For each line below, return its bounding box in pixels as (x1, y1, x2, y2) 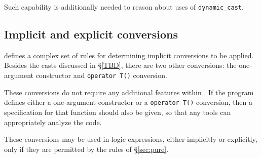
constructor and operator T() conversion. (35, 70, 167, 81)
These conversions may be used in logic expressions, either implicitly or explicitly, (4, 134, 257, 144)
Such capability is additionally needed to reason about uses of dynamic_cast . (4, 2, 244, 12)
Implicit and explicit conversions (4, 26, 178, 42)
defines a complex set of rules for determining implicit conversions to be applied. (4, 50, 254, 60)
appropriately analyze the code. (4, 116, 102, 127)
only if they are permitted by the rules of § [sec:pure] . (4, 143, 169, 154)
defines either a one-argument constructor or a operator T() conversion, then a (4, 97, 253, 107)
